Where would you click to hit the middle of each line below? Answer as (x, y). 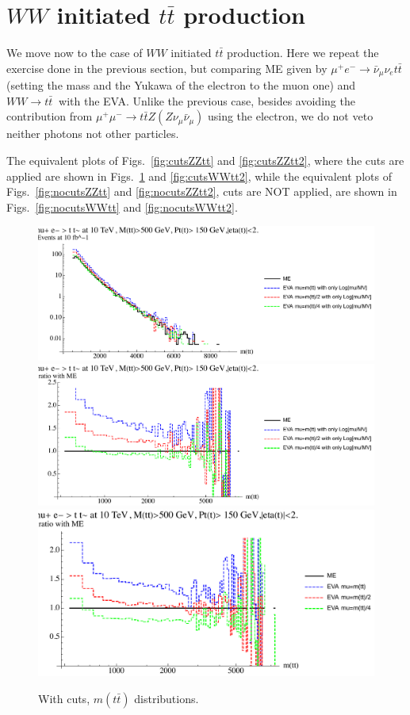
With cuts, (64, 698)
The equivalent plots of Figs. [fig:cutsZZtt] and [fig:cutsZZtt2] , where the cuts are (205, 160)
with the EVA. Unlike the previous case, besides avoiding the (207, 100)
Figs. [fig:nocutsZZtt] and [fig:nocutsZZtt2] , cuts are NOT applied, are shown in (202, 191)
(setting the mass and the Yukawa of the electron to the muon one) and (181, 85)
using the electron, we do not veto (290, 116)
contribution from (50, 116)
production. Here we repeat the (303, 53)
